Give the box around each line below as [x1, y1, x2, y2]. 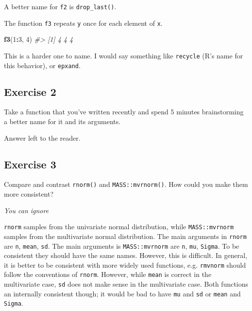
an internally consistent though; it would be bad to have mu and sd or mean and [4, 288, 241, 298]
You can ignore [4, 205, 49, 215]
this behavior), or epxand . [4, 60, 81, 70]
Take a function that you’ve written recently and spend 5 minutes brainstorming [4, 107, 244, 117]
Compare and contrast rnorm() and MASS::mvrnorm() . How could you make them [4, 179, 248, 189]
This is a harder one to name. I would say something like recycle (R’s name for [4, 50, 243, 60]
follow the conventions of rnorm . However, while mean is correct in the [4, 269, 212, 279]
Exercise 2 [4, 84, 56, 99]
